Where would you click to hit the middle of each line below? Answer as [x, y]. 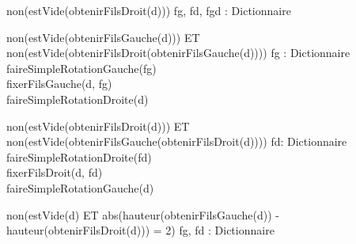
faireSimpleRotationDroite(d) [78, 99]
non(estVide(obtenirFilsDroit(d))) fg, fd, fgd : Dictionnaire [149, 10]
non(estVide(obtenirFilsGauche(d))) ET [103, 37]
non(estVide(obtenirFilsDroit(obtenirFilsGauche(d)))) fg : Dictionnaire [178, 53]
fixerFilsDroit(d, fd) [55, 172]
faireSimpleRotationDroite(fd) [79, 156]
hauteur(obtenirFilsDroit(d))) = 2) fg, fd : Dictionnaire [140, 230]
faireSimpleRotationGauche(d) [80, 187]
